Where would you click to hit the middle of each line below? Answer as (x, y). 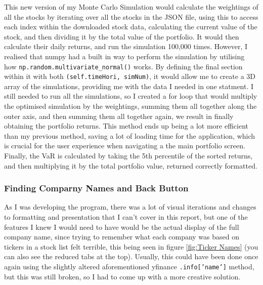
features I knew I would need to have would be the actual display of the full (122, 227)
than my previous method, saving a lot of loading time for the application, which (130, 135)
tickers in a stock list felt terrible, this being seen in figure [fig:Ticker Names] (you (131, 246)
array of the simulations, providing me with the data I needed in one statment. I (129, 86)
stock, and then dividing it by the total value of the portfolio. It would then (122, 36)
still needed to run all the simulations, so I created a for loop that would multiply (131, 96)
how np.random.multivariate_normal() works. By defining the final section (123, 66)
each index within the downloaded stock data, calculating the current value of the (131, 27)
